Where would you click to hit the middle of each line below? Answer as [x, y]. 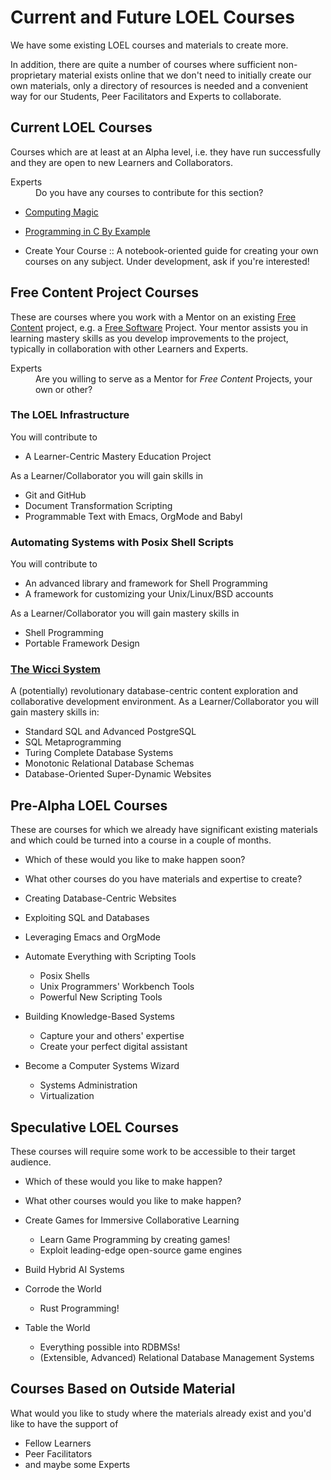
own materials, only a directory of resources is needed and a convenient [159, 85]
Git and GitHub [55, 495]
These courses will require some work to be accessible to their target [153, 1152]
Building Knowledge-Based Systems [99, 1017]
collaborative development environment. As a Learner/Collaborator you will [164, 702]
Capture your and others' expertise [112, 1036]
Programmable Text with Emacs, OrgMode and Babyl [133, 516]
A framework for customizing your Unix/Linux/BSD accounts [149, 594]
